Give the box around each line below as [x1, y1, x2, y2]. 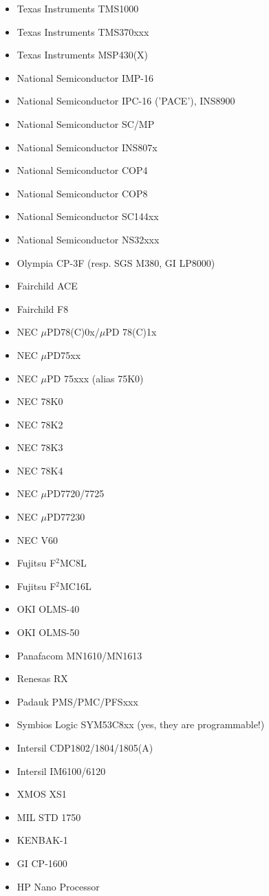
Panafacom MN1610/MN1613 [17, 648, 142, 662]
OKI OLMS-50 [17, 625, 80, 640]
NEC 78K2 [17, 417, 63, 431]
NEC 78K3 [17, 440, 63, 455]
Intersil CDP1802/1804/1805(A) [17, 741, 153, 754]
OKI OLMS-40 [17, 602, 80, 616]
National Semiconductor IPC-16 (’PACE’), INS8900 [17, 94, 235, 108]
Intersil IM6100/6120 [17, 763, 106, 778]
